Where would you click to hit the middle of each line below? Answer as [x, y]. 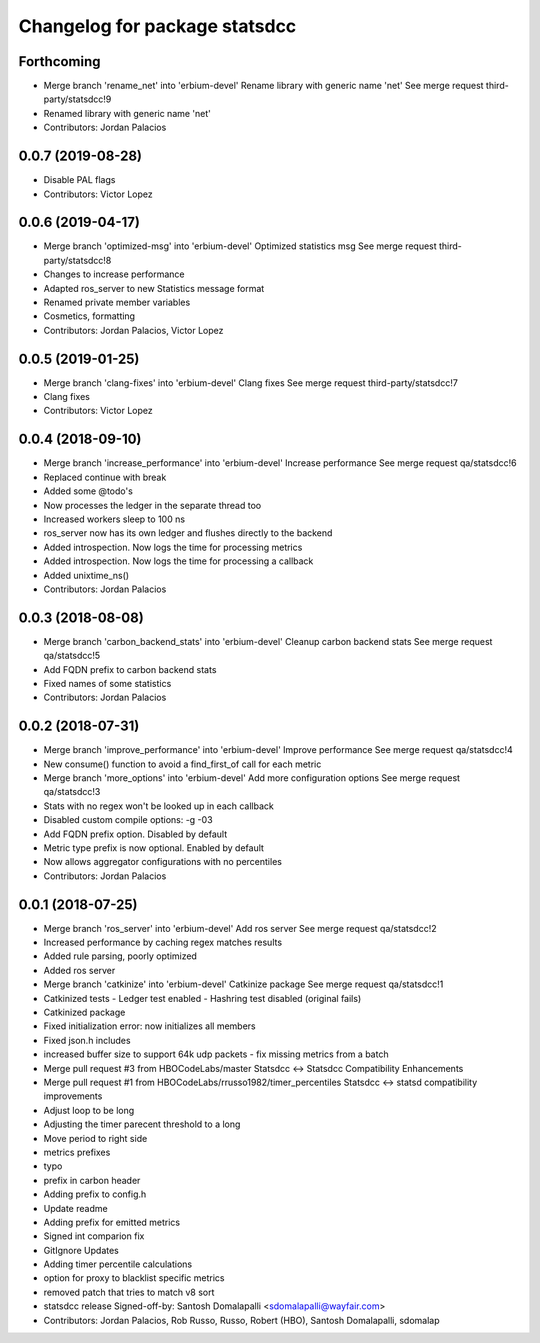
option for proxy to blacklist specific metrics [134, 1278]
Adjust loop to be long [89, 1110]
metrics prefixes [77, 1152]
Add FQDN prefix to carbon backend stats [130, 669]
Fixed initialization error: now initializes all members [149, 1026]
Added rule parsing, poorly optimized [120, 956]
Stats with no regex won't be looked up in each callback [158, 806]
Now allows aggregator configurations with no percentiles [162, 862]
